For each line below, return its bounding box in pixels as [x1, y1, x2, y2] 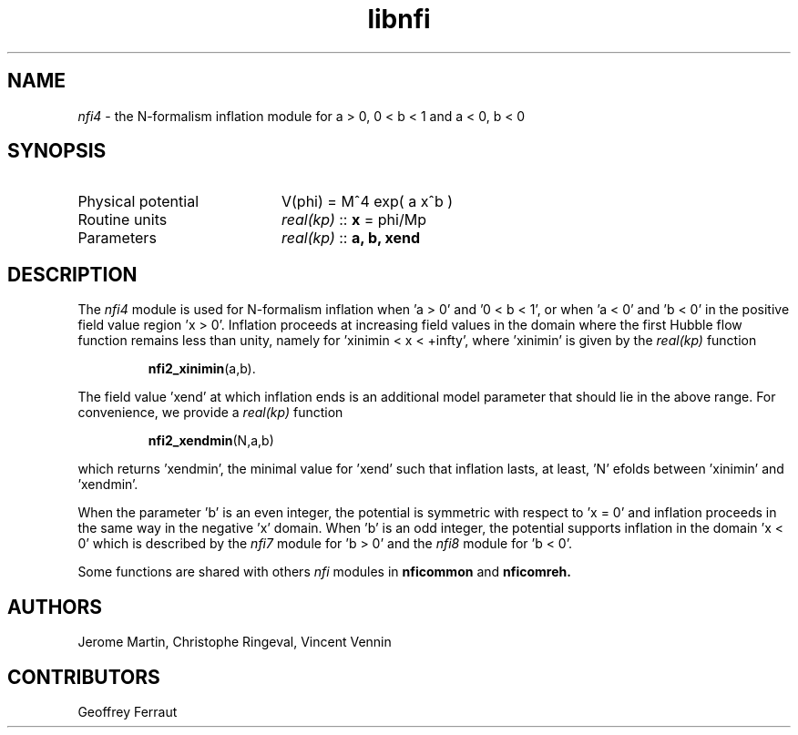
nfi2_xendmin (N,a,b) [148, 433, 274, 449]
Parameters [77, 229, 157, 248]
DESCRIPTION [7, 262, 138, 286]
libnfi [367, 4, 431, 35]
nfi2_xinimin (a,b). [148, 361, 256, 377]
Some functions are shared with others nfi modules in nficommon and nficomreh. [77, 564, 571, 580]
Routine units [77, 210, 168, 230]
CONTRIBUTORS [7, 665, 160, 689]
